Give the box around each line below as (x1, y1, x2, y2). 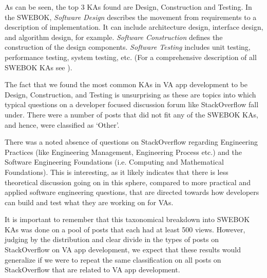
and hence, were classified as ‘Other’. (5, 119, 120, 130)
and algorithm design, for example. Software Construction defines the (5, 31, 223, 42)
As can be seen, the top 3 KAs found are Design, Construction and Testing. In (5, 2, 252, 12)
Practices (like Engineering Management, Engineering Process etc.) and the (5, 146, 242, 157)
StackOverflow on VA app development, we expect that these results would (5, 244, 241, 255)
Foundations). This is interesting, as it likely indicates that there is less (5, 166, 228, 177)
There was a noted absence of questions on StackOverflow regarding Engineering (5, 136, 258, 147)
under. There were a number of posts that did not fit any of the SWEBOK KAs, (5, 109, 258, 120)
